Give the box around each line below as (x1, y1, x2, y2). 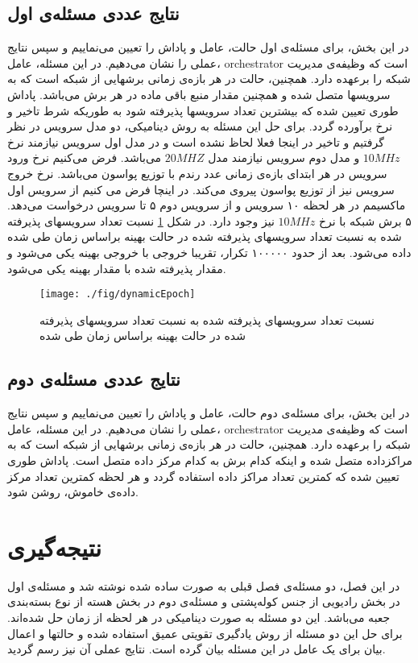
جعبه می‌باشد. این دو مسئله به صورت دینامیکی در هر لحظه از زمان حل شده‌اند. (7, 609, 391, 626)
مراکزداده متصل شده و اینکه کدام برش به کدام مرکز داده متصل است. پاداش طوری (7, 451, 413, 468)
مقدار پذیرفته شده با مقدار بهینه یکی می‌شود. (7, 259, 226, 276)
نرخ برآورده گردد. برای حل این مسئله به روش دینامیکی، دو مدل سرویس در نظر (7, 118, 393, 135)
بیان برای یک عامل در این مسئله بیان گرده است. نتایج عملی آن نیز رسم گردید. (7, 640, 386, 657)
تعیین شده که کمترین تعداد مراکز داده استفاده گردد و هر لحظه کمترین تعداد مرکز (7, 467, 399, 484)
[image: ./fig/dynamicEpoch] (39, 288, 196, 300)
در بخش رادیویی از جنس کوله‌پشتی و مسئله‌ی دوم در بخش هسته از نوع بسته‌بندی (7, 593, 400, 610)
